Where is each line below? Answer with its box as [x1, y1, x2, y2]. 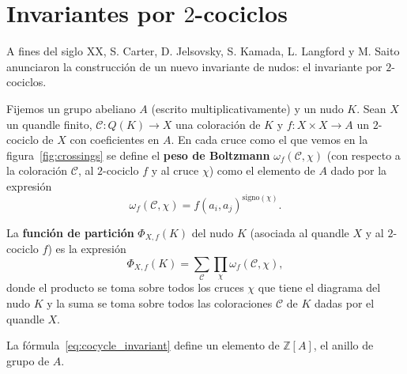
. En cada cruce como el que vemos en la [171, 131, 368, 148]
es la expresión [55, 240, 126, 257]
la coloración [6, 162, 68, 179]
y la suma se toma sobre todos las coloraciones [47, 295, 273, 311]
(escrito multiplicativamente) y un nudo [151, 100, 344, 116]
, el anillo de [313, 337, 374, 353]
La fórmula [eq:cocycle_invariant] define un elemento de [6, 337, 280, 353]
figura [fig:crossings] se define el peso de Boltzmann [6, 146, 270, 163]
